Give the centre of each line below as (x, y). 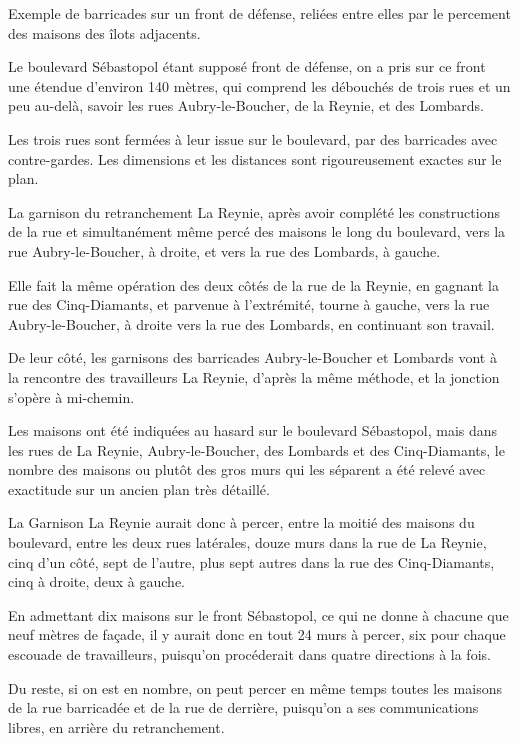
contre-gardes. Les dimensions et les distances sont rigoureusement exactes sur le (255, 158)
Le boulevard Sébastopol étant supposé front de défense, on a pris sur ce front (247, 66)
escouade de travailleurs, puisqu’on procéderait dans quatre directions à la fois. (249, 654)
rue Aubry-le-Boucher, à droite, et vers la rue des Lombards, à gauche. (224, 250)
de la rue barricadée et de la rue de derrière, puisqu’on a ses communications (243, 707)
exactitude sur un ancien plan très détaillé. (139, 488)
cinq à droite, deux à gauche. (96, 581)
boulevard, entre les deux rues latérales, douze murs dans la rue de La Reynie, (247, 542)
